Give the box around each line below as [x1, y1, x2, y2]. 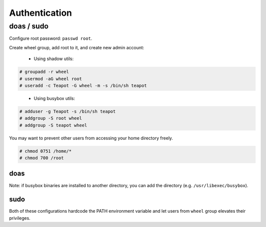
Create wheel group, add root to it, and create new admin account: [9, 44, 144, 50]
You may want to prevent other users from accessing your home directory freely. [9, 135, 173, 141]
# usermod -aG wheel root [19, 76, 82, 81]
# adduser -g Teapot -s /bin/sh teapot [19, 108, 116, 114]
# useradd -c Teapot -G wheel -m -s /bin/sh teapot [19, 83, 147, 88]
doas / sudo [9, 22, 49, 31]
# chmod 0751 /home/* [19, 148, 72, 154]
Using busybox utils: [33, 95, 75, 101]
